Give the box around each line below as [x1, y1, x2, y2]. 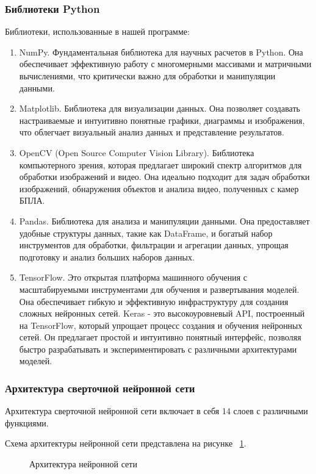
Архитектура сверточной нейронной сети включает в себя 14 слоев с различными [5, 404, 308, 417]
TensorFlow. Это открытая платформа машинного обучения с [19, 271, 248, 284]
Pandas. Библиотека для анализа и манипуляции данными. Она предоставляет [19, 214, 310, 227]
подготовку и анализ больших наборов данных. [19, 250, 195, 263]
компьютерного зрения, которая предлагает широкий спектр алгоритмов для [19, 158, 302, 171]
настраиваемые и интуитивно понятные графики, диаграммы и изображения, [19, 113, 305, 126]
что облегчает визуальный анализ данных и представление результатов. [19, 126, 284, 138]
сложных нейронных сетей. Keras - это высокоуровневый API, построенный [19, 307, 305, 320]
